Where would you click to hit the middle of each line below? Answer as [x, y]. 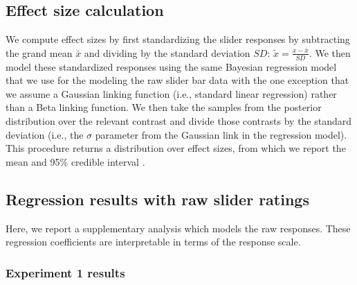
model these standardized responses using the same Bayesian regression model [171, 66]
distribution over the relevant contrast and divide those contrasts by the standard [179, 121]
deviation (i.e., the [45, 134]
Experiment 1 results [65, 272]
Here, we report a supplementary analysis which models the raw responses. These [178, 228]
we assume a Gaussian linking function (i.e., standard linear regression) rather [171, 93]
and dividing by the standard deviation [167, 52]
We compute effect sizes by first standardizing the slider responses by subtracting [178, 39]
